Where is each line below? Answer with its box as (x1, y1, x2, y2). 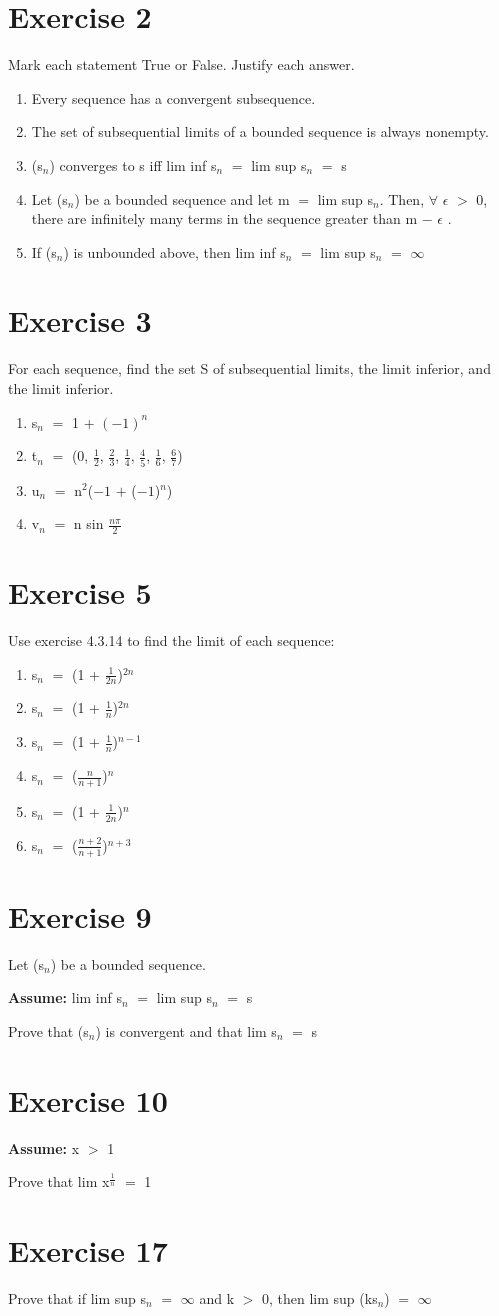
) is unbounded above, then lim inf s (63, 241, 286, 262)
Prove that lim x (8, 1171, 110, 1192)
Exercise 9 (8, 895, 152, 936)
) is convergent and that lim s (95, 1020, 277, 1041)
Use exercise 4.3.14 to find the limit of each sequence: (8, 630, 335, 651)
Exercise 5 (8, 572, 152, 613)
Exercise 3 (8, 300, 152, 341)
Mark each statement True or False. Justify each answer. (8, 54, 355, 75)
